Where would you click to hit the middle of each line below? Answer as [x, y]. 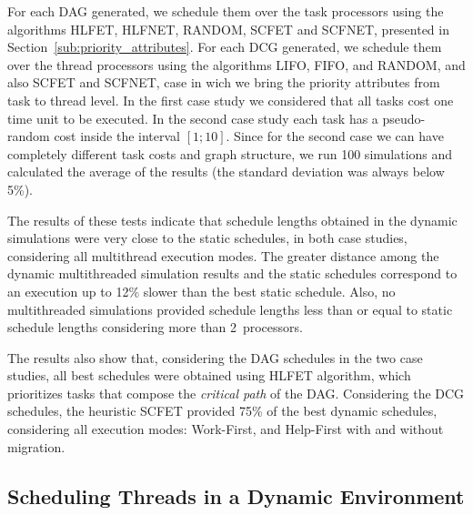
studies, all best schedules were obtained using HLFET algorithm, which [209, 375]
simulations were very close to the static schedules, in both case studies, [207, 238]
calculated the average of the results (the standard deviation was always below [226, 172]
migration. [36, 446]
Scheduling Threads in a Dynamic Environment [236, 495]
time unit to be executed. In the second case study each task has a [193, 118]
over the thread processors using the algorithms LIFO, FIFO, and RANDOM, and [236, 64]
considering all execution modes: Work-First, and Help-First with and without [226, 429]
